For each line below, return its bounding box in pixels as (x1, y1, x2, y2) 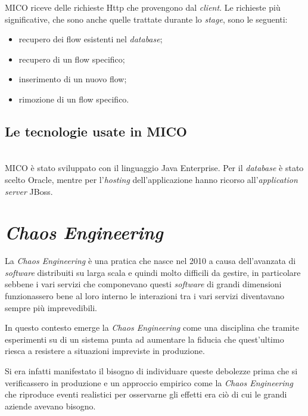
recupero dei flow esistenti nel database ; (18, 33, 163, 45)
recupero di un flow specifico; (18, 52, 125, 65)
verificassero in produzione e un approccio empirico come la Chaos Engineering (5, 376, 293, 389)
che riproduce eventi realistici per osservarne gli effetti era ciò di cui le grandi (5, 388, 287, 401)
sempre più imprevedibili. (5, 301, 97, 313)
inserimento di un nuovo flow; (18, 73, 127, 85)
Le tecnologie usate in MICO (5, 122, 188, 140)
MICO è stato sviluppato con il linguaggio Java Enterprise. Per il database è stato (5, 162, 304, 174)
